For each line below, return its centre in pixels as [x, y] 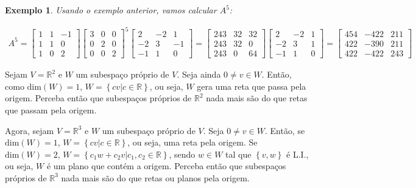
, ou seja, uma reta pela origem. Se [192, 142]
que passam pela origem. [51, 110]
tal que [238, 154]
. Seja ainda [199, 74]
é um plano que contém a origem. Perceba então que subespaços [166, 166]
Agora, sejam [30, 130]
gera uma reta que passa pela [252, 86]
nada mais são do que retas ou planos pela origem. [155, 177]
